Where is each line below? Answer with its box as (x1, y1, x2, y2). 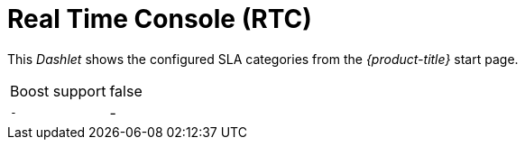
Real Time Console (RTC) (7, 4, 312, 34)
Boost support (10, 81, 106, 100)
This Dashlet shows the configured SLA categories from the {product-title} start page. (7, 51, 519, 67)
